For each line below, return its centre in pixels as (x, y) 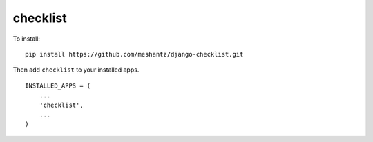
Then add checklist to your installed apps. (76, 70)
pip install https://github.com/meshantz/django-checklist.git (134, 54)
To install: (27, 39)
